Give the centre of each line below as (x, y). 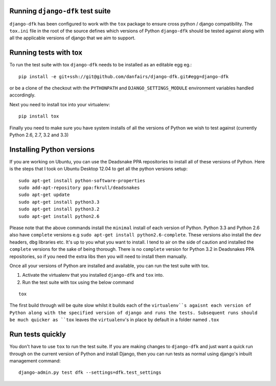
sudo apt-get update (44, 195)
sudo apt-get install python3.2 (59, 209)
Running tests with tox (46, 53)
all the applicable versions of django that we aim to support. (72, 38)
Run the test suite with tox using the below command (78, 282)
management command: (35, 360)
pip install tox (39, 116)
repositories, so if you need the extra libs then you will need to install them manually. (98, 256)
